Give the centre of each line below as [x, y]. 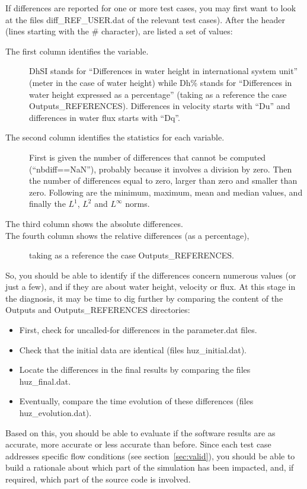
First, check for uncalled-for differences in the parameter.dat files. [138, 330]
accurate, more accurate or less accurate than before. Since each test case [138, 444]
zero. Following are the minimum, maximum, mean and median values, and [166, 192]
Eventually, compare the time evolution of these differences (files [136, 401]
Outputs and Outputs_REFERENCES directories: [98, 310]
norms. [137, 204]
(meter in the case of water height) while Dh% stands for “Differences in [161, 82]
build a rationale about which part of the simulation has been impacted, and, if [150, 467]
